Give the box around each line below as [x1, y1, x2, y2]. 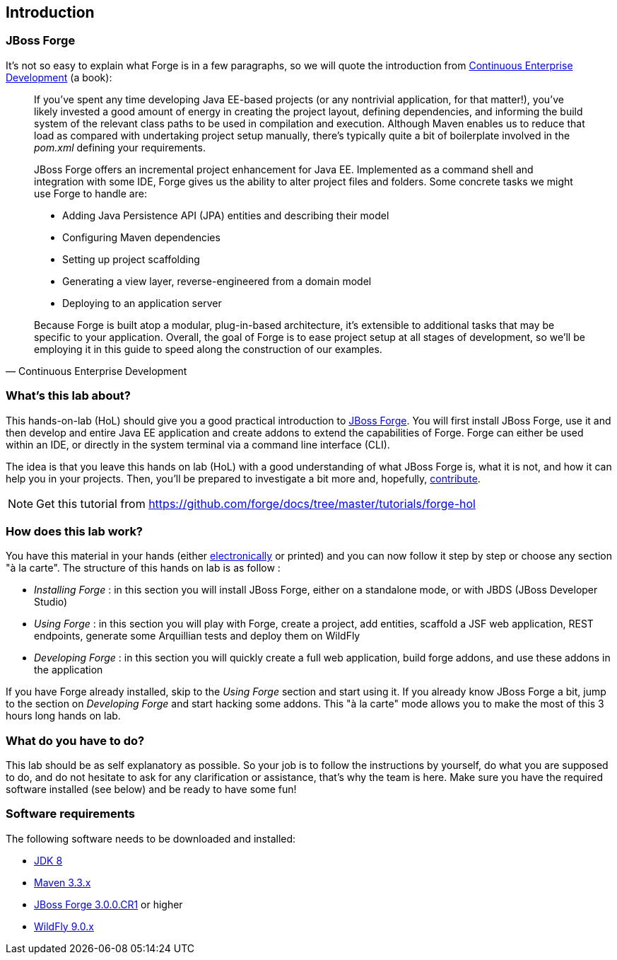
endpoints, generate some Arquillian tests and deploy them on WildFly [34, 630, 360, 642]
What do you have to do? [6, 733, 145, 748]
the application [34, 664, 103, 676]
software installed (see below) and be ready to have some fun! [6, 783, 297, 796]
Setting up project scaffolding [62, 253, 200, 265]
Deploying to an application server [62, 296, 222, 309]
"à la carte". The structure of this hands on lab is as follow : [6, 562, 281, 574]
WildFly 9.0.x [34, 920, 94, 932]
